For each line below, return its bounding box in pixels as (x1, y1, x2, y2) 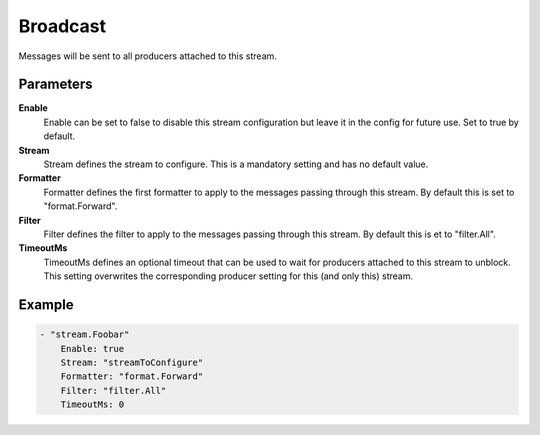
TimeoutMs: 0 (60, 399, 125, 410)
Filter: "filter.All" (60, 385, 167, 396)
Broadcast (18, 15, 107, 37)
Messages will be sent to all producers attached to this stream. (18, 50, 277, 62)
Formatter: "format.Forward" (60, 371, 204, 382)
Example (18, 296, 74, 313)
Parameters (18, 76, 93, 93)
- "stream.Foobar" (39, 329, 130, 340)
